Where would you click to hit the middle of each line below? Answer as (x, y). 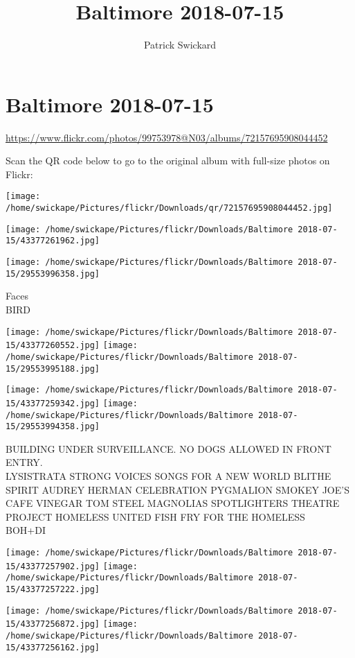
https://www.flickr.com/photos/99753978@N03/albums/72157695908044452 (167, 137)
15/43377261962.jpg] (53, 241)
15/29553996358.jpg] (53, 274)
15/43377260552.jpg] (53, 346)
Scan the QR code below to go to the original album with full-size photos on (168, 161)
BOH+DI (26, 530)
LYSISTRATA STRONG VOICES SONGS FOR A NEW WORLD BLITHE (169, 476)
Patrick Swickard (180, 45)
